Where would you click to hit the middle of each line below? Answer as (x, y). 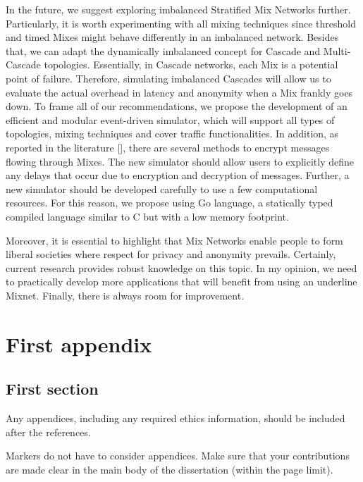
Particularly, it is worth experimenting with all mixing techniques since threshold (181, 23)
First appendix (79, 344)
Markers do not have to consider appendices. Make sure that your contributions (178, 456)
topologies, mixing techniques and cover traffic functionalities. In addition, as (172, 134)
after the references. (48, 432)
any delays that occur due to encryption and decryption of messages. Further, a (178, 175)
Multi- (337, 50)
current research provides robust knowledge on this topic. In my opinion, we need (181, 267)
